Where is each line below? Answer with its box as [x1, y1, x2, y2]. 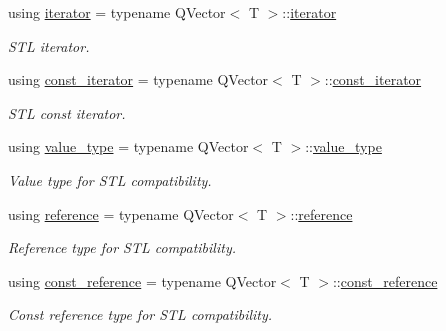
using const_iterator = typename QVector [8, 69, 269, 90]
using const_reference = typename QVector [8, 270, 277, 291]
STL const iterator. [8, 102, 126, 123]
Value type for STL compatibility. [8, 169, 212, 190]
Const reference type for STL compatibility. [8, 304, 273, 325]
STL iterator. [8, 35, 90, 56]
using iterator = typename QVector [8, 2, 226, 22]
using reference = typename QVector [8, 203, 234, 224]
